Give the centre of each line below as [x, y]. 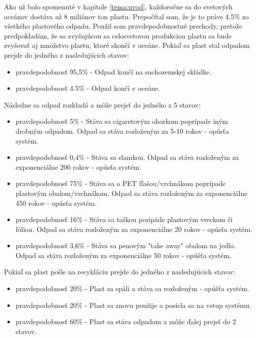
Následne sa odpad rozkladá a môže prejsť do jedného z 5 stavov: [102, 104]
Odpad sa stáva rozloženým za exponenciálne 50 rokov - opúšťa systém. [123, 255]
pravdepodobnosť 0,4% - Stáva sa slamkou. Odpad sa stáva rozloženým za [127, 157]
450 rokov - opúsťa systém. [56, 203]
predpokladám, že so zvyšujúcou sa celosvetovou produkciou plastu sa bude [118, 35]
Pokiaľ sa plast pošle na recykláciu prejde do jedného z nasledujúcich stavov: [120, 272]
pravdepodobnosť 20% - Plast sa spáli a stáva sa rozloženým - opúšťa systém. [132, 288]
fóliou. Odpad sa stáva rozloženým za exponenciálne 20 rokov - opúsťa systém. [134, 229]
